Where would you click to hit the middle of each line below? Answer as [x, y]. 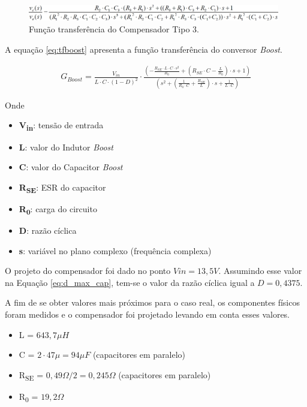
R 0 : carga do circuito [58, 209]
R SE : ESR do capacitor [62, 188]
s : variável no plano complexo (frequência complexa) [115, 250]
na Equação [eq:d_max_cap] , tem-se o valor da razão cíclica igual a [130, 282]
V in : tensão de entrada [61, 126]
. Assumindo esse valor [260, 271]
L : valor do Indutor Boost [66, 147]
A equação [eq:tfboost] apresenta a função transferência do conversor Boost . [144, 49]
